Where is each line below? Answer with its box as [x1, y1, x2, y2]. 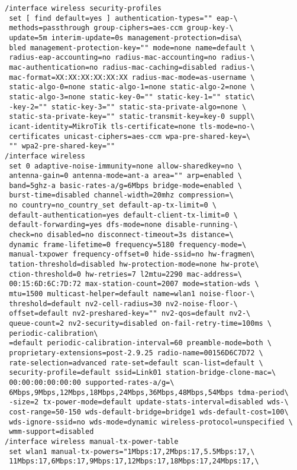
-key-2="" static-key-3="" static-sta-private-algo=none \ [9, 102, 247, 111]
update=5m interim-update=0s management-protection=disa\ [9, 33, 242, 42]
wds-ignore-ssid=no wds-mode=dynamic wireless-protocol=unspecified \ [9, 417, 293, 426]
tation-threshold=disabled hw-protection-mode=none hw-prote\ [9, 260, 259, 269]
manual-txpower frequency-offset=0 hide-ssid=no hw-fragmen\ [9, 250, 255, 259]
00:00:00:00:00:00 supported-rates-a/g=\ [9, 378, 175, 387]
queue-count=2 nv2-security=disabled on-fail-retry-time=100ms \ [9, 319, 272, 328]
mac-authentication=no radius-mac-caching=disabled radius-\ [9, 63, 255, 72]
